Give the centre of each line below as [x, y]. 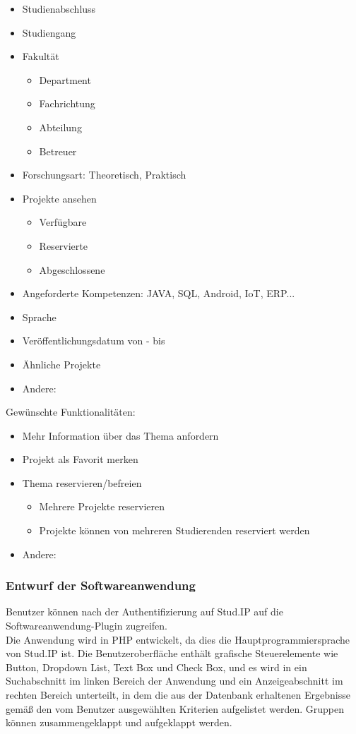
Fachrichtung [67, 103]
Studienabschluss [59, 8]
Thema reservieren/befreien [82, 482]
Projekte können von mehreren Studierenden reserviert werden [174, 530]
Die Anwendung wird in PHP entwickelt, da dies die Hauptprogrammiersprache [178, 639]
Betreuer [58, 151]
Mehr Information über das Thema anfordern [120, 435]
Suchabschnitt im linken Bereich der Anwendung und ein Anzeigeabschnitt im [174, 681]
